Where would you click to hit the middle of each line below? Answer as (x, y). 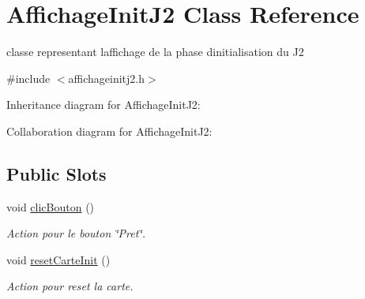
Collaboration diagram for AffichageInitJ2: (109, 131)
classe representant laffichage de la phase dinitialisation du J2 (155, 52)
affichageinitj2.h (107, 78)
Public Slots (56, 173)
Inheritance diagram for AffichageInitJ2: (103, 105)
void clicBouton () (51, 206)
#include (28, 78)
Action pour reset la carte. (70, 286)
